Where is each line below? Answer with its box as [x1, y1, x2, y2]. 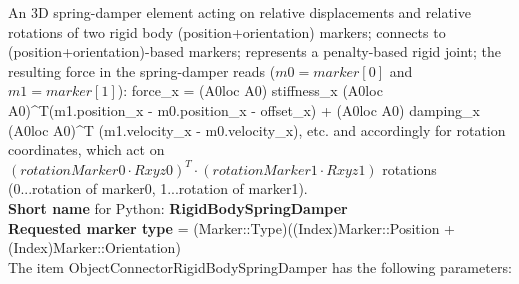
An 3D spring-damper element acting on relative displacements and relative [8, 2, 471, 22]
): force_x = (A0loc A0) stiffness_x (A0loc [117, 80, 383, 101]
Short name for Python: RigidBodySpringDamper [8, 197, 348, 218]
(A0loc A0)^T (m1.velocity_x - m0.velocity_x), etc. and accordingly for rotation [8, 119, 506, 140]
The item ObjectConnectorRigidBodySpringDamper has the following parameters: [8, 256, 512, 277]
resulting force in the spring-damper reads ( [8, 60, 276, 81]
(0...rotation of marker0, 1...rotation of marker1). [8, 178, 308, 199]
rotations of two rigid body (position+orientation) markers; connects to [8, 21, 446, 42]
